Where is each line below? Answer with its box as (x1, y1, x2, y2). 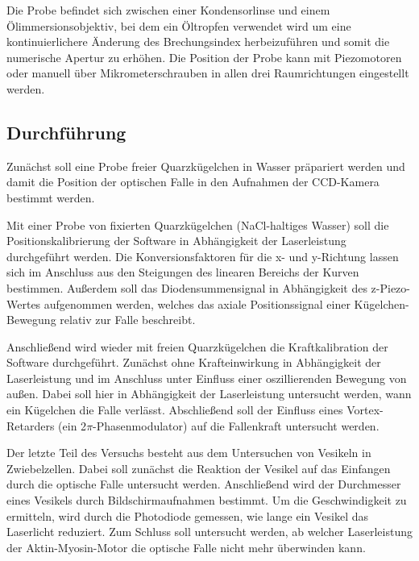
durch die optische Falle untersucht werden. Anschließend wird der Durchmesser (6, 476, 401, 492)
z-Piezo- (371, 279, 410, 296)
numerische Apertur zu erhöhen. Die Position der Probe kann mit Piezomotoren (6, 48, 402, 65)
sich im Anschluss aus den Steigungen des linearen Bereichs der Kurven (6, 264, 359, 280)
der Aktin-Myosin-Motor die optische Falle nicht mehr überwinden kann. (6, 538, 366, 555)
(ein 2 (58, 417, 87, 434)
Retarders (6, 417, 55, 434)
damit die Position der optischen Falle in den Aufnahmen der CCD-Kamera (6, 173, 380, 190)
